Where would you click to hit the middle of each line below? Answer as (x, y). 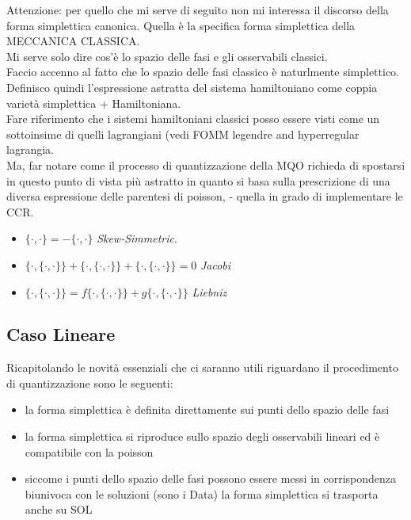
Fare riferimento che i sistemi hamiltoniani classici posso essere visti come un (193, 119)
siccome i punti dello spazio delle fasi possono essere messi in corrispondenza (211, 478)
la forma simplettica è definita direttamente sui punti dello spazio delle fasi (207, 409)
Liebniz (209, 291)
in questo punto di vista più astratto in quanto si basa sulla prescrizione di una (198, 180)
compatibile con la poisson (89, 451)
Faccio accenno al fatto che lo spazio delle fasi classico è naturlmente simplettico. (203, 72)
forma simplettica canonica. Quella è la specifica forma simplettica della (181, 25)
